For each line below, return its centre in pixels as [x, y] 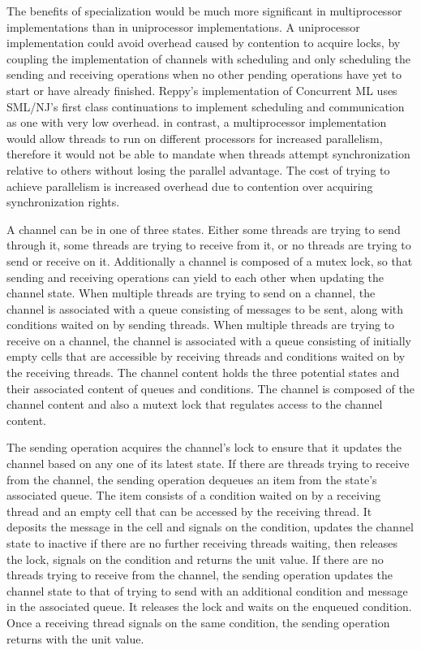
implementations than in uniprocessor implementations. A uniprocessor [183, 26]
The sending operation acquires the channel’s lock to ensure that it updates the [204, 447]
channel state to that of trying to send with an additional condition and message [207, 590]
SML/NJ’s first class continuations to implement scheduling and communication [206, 106]
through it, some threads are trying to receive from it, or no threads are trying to [209, 245]
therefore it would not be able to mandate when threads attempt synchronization [208, 154]
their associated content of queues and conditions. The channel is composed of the [210, 388]
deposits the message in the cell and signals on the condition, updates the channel [210, 527]
